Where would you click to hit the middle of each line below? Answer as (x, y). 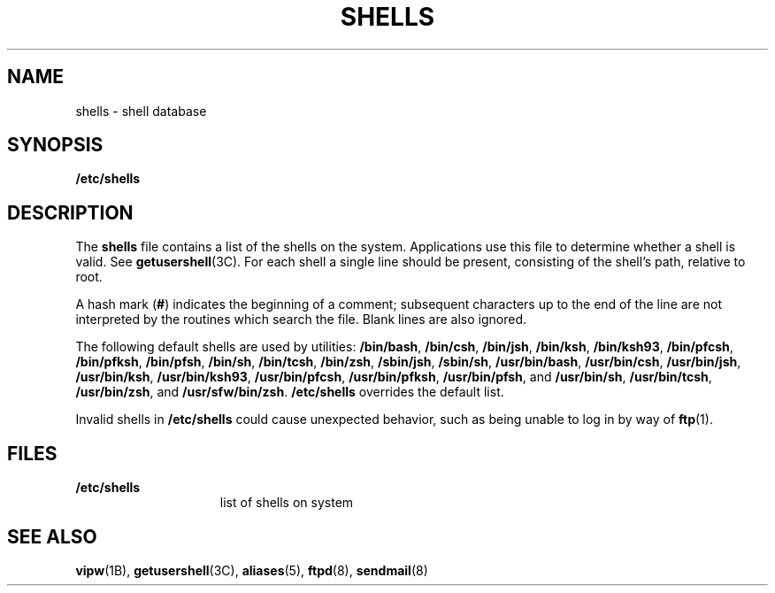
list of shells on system (287, 503)
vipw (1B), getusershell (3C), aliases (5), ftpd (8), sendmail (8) (252, 570)
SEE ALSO (52, 536)
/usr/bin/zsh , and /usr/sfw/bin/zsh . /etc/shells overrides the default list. (290, 392)
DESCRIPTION (70, 212)
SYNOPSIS (55, 145)
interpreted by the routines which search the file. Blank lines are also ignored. (301, 320)
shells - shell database (141, 111)
